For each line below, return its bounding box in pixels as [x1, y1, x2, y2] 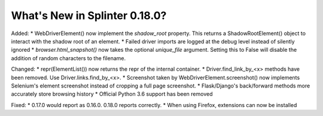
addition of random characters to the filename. [11, 54, 126, 62]
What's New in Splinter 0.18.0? [11, 9, 167, 22]
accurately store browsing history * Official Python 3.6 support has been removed [11, 90, 213, 98]
